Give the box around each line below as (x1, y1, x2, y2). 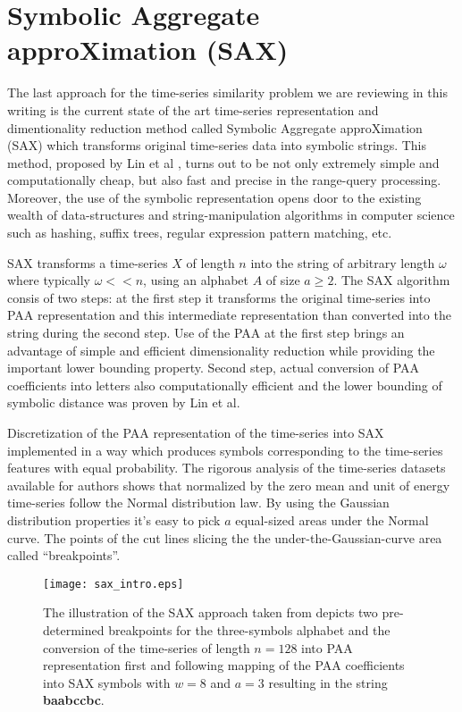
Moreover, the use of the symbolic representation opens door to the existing (7, 188, 422, 206)
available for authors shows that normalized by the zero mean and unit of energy (7, 475, 450, 494)
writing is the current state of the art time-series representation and (7, 100, 379, 119)
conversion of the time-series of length (43, 638, 250, 657)
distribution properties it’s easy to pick (7, 510, 221, 529)
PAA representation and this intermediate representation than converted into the (7, 306, 451, 324)
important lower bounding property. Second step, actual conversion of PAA (7, 358, 420, 377)
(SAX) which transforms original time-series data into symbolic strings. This (7, 136, 427, 155)
